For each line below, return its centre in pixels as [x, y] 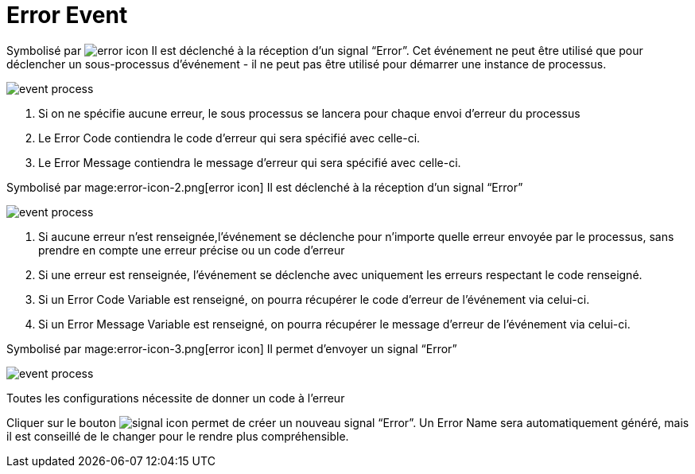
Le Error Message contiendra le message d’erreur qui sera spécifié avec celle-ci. [250, 162]
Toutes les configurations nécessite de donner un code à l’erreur [176, 398]
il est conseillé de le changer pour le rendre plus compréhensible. [178, 436]
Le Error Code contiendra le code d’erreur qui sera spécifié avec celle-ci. [229, 138]
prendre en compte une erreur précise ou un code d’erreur [192, 250]
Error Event [67, 15]
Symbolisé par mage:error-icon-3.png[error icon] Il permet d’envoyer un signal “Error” [232, 348]
